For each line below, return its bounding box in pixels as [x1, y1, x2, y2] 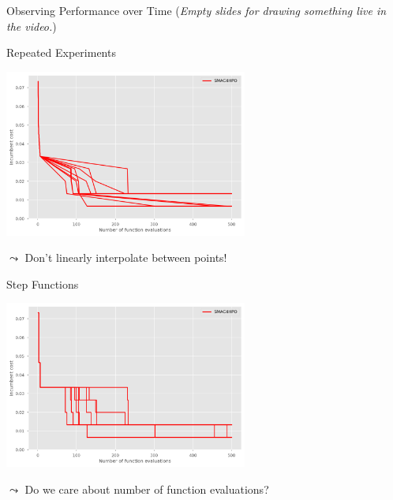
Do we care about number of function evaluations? [24, 480, 269, 497]
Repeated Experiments [6, 44, 116, 61]
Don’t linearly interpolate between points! [24, 249, 227, 266]
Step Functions [6, 275, 79, 292]
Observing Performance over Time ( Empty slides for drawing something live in [6, 2, 387, 18]
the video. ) [6, 17, 57, 34]
